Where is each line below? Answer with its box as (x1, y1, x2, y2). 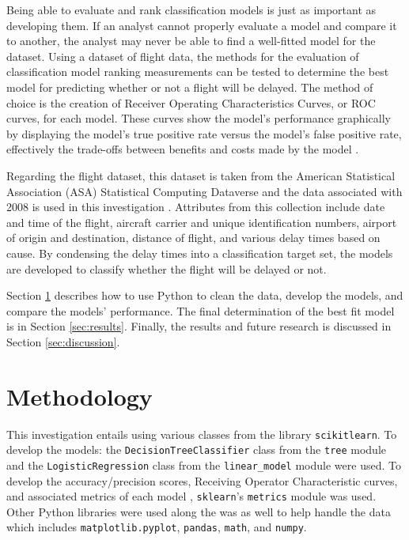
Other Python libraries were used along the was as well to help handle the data (6, 503, 391, 519)
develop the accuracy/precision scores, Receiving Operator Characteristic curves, (6, 472, 398, 489)
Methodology (6, 380, 153, 412)
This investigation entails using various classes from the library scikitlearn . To (6, 425, 397, 442)
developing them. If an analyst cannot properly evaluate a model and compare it (6, 17, 397, 33)
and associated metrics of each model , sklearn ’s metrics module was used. (6, 488, 377, 504)
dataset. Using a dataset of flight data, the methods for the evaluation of (6, 47, 359, 64)
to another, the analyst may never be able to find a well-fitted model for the (6, 32, 376, 49)
